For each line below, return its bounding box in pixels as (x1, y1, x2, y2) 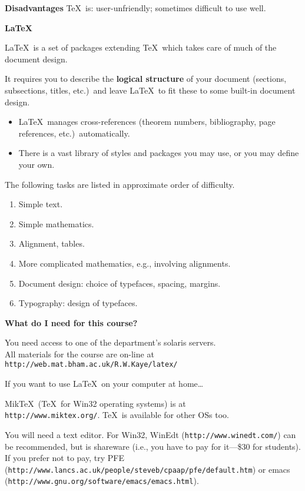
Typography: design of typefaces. (18, 297, 138, 309)
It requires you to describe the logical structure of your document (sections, (5, 72, 287, 85)
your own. (18, 158, 55, 170)
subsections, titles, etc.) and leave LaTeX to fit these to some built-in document (5, 84, 296, 96)
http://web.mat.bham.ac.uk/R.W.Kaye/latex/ (5, 360, 178, 369)
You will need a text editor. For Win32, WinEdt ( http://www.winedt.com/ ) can (5, 428, 296, 440)
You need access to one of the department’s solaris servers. (5, 336, 216, 349)
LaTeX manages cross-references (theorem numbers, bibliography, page (18, 115, 276, 128)
